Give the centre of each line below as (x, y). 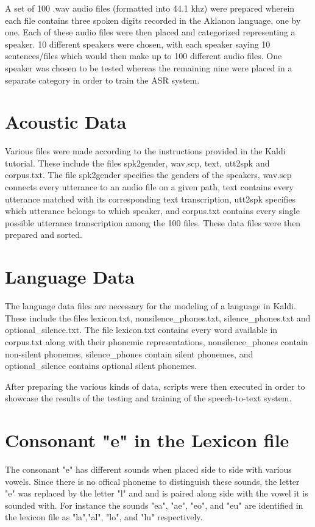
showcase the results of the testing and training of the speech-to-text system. (148, 398)
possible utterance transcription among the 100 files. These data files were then (153, 222)
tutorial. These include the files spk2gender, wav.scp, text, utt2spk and (137, 163)
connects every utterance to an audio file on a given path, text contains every (149, 187)
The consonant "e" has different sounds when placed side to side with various (148, 469)
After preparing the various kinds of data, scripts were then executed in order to (155, 386)
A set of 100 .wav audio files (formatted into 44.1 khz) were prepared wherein (150, 8)
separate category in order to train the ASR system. (102, 80)
